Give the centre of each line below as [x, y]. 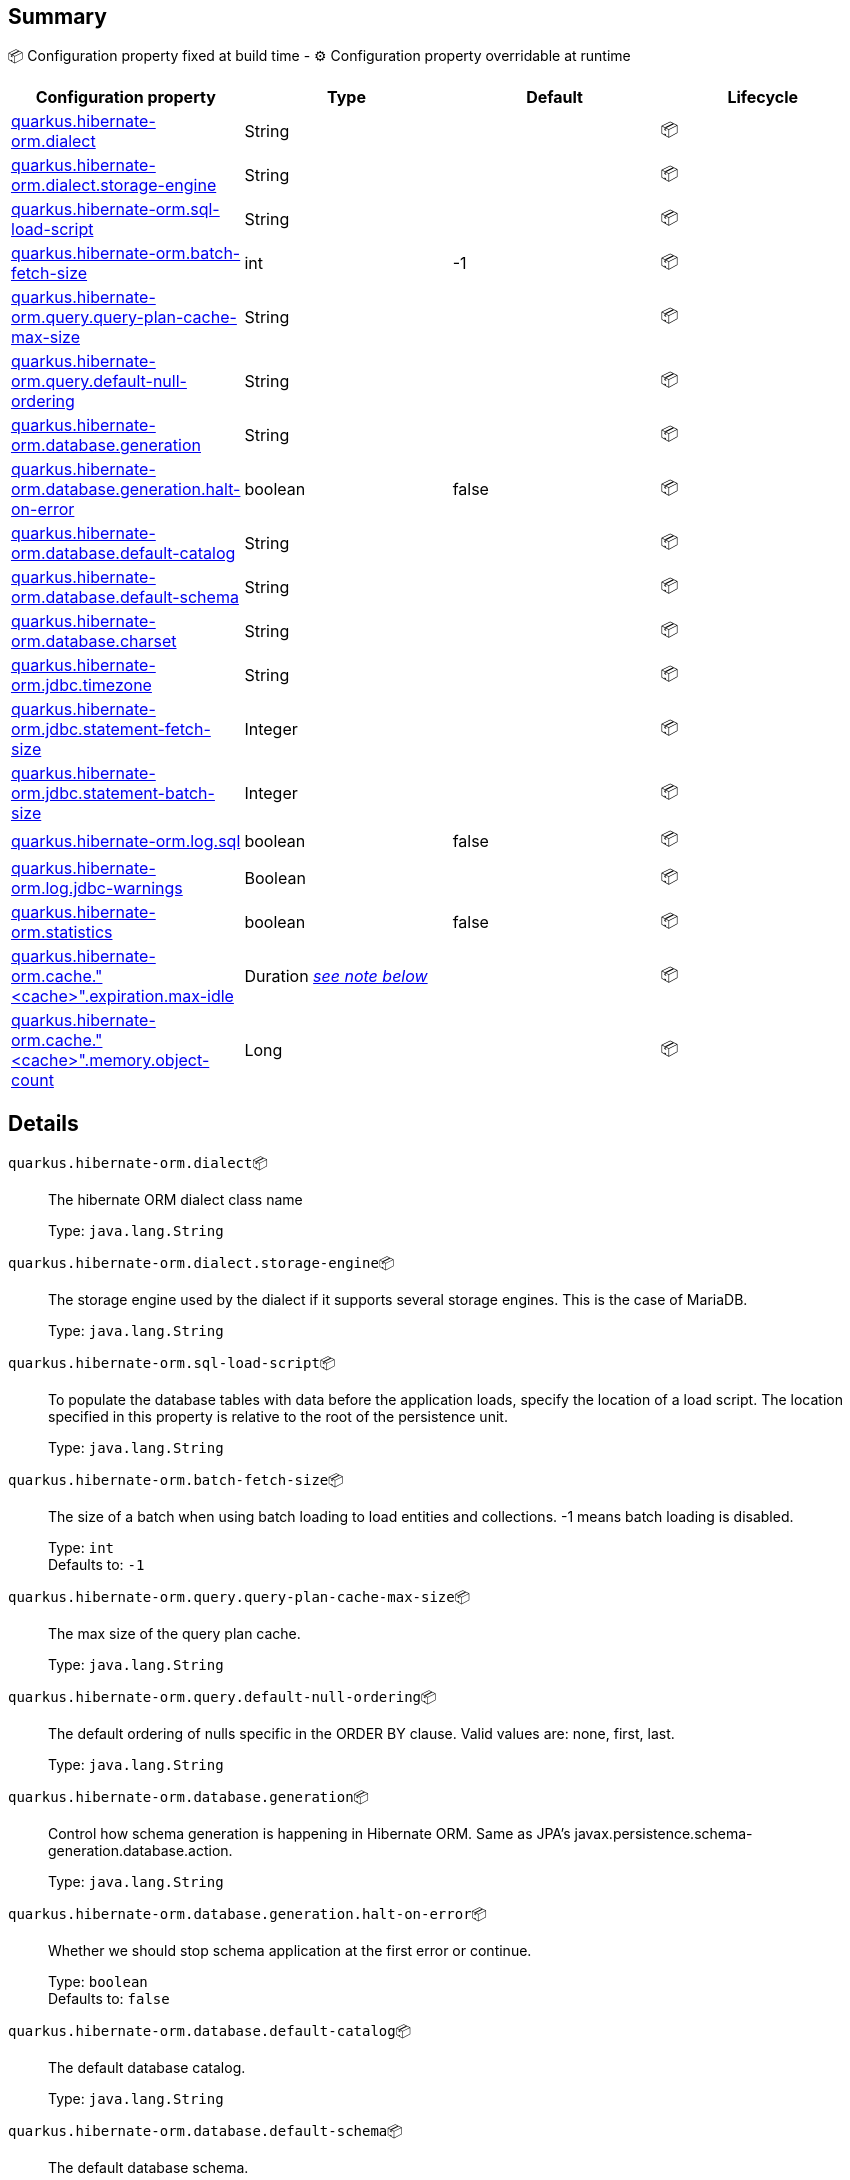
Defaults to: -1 [96, 1565]
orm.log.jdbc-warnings [97, 888]
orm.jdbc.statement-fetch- [111, 729]
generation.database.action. [140, 1851]
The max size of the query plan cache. [174, 1634]
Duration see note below [336, 976]
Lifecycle [763, 97]
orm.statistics [62, 932]
